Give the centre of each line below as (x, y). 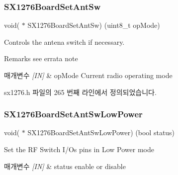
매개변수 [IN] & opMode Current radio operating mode (88, 75)
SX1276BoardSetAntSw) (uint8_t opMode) (94, 25)
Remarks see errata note (41, 58)
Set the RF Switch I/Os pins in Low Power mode (79, 149)
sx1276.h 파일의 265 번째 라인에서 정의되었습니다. (80, 92)
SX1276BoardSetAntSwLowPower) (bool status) (101, 132)
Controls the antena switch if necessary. (64, 42)
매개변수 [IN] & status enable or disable (65, 166)
